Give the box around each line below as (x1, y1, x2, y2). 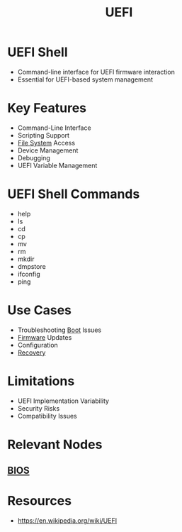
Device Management (17, 146, 79, 155)
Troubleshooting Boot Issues (17, 326, 101, 334)
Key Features (7, 100, 87, 116)
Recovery (17, 348, 46, 357)
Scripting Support (17, 131, 69, 139)
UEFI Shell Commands (7, 186, 140, 202)
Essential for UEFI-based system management (17, 75, 154, 84)
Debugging (17, 153, 51, 162)
